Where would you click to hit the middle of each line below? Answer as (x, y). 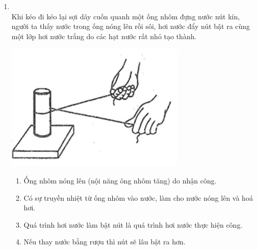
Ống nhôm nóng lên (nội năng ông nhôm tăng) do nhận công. (120, 180)
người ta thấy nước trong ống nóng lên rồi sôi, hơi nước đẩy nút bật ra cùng (131, 26)
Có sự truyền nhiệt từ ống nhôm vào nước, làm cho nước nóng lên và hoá (138, 197)
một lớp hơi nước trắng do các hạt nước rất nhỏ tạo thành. (104, 36)
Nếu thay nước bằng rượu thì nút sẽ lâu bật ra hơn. (105, 242)
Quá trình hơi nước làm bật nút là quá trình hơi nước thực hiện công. (133, 224)
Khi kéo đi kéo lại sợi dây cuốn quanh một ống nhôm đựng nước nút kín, (126, 16)
